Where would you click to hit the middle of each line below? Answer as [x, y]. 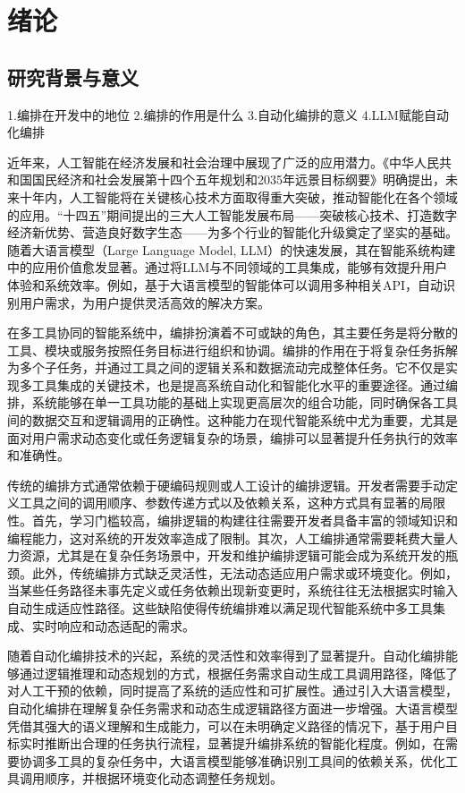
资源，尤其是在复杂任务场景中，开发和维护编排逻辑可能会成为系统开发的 [232, 555]
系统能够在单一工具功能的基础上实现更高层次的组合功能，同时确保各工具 [245, 402]
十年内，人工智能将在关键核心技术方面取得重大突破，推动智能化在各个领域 [238, 196]
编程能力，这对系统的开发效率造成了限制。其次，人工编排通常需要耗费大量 [226, 537]
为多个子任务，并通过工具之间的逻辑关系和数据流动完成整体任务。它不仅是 [226, 367]
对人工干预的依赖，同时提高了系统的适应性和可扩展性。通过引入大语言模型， [232, 691]
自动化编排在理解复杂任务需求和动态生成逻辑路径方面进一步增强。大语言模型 [232, 708]
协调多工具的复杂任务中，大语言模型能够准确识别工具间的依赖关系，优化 [232, 760]
